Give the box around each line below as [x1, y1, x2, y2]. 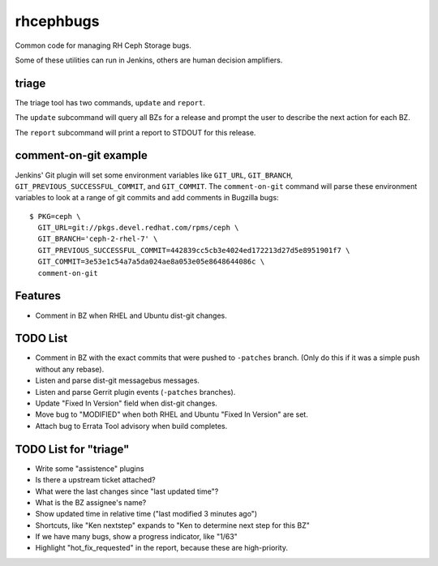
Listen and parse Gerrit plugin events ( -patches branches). [35, 387, 236, 397]
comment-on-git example [15, 148, 148, 162]
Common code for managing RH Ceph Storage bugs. [15, 41, 192, 50]
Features [15, 289, 61, 303]
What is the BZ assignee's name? [35, 497, 147, 507]
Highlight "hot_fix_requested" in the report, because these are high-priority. [35, 543, 288, 553]
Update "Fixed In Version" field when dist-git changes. [35, 398, 218, 409]
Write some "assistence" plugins [35, 463, 144, 474]
